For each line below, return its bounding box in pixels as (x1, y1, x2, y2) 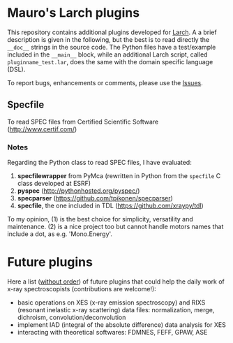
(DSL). (7, 65, 26, 73)
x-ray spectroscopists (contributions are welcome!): (7, 284, 157, 293)
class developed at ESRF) (17, 180, 91, 188)
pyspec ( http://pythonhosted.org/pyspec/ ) (17, 187, 140, 195)
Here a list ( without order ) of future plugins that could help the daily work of (7, 277, 225, 286)
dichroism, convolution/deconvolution (17, 313, 126, 321)
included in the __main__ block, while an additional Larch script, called (7, 50, 208, 59)
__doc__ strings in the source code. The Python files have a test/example (7, 43, 216, 51)
